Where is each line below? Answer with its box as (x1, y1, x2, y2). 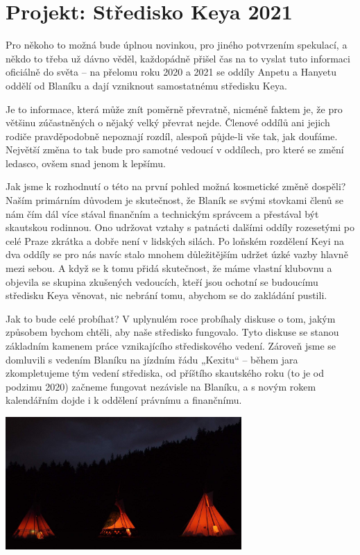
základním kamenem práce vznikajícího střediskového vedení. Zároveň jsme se (6, 339, 336, 352)
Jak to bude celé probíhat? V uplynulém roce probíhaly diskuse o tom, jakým (6, 311, 336, 325)
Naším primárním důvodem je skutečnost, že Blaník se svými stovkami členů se (6, 193, 343, 207)
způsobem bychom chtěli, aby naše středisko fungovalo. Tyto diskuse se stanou (6, 325, 339, 339)
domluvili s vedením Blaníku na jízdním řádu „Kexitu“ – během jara (6, 352, 298, 366)
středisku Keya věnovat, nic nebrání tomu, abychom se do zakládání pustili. (6, 288, 327, 302)
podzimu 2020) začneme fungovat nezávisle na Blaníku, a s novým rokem (6, 379, 316, 393)
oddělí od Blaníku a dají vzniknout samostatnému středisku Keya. (6, 78, 287, 92)
